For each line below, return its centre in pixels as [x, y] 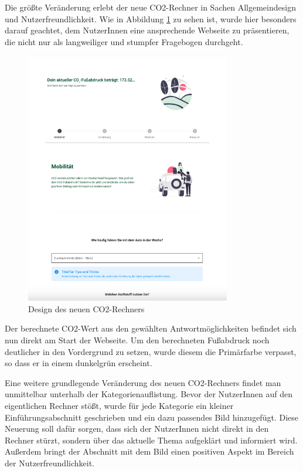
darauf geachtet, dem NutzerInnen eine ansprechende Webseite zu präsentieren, [147, 30]
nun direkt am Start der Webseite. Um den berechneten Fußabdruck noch [137, 340]
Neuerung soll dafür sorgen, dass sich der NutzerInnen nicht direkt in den [137, 429]
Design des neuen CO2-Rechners [86, 308]
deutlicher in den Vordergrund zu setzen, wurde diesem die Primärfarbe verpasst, [151, 351]
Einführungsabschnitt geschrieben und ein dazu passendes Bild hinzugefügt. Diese [151, 417]
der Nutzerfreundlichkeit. [50, 463]
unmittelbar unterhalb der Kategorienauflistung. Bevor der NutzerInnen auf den [149, 394]
